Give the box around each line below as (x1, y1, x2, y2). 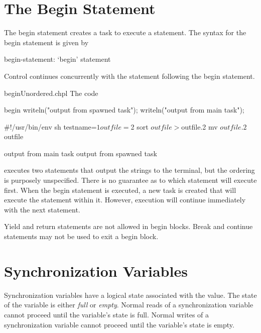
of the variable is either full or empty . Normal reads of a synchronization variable (4, 299, 253, 310)
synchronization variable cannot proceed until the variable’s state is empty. (4, 319, 234, 329)
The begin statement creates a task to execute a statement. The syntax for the (4, 27, 246, 38)
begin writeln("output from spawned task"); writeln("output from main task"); (4, 104, 244, 115)
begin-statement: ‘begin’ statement (4, 54, 111, 64)
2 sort (130, 121, 149, 132)
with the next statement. (4, 204, 80, 214)
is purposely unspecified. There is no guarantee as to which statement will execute (4, 175, 257, 185)
